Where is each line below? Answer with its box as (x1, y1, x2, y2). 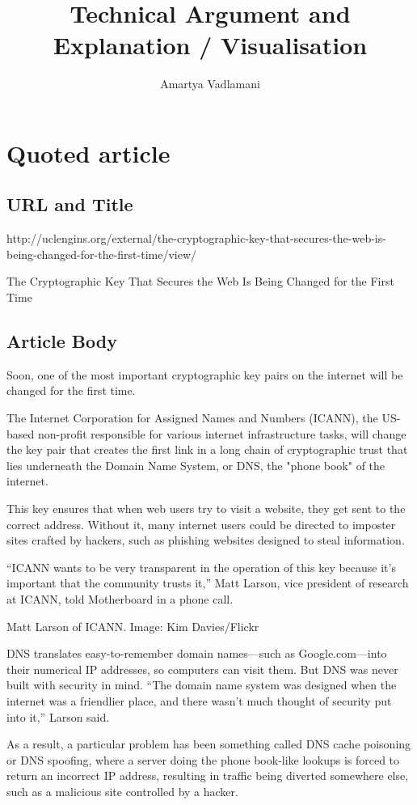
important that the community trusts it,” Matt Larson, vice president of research (6, 574, 409, 591)
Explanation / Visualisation (53, 28, 368, 61)
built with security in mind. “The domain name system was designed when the (6, 676, 397, 693)
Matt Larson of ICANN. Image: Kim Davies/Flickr (6, 617, 259, 634)
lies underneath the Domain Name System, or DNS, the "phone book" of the (6, 456, 385, 473)
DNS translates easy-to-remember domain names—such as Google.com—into (6, 645, 387, 662)
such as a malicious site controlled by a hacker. (6, 782, 238, 799)
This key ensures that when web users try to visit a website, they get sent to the (6, 500, 406, 517)
